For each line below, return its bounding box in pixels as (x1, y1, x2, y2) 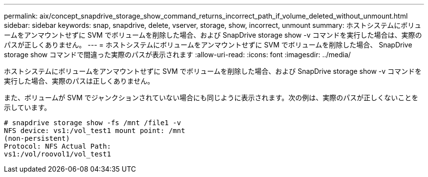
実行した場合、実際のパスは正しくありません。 (4, 77, 154, 85)
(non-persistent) (4, 134, 70, 142)
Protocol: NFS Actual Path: (4, 142, 111, 150)
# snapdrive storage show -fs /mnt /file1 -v (4, 119, 181, 127)
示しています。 (4, 103, 51, 111)
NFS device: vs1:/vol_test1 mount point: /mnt (4, 127, 185, 134)
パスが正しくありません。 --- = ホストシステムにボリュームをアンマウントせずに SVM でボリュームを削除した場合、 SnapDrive (4, 41, 412, 49)
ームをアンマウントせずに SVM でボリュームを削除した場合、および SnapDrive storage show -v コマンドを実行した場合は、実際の (4, 31, 422, 39)
